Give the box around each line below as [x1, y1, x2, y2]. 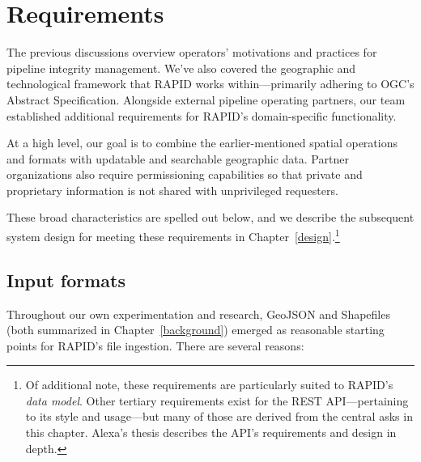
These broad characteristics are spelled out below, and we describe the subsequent [6, 209, 415, 226]
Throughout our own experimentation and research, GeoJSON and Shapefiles [6, 305, 390, 322]
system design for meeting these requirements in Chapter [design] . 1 [6, 226, 340, 244]
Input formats [6, 267, 126, 292]
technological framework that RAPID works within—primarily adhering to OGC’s [6, 75, 415, 92]
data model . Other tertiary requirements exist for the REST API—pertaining [25, 392, 409, 409]
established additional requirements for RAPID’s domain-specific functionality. [6, 107, 397, 124]
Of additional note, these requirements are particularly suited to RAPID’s [25, 376, 393, 393]
